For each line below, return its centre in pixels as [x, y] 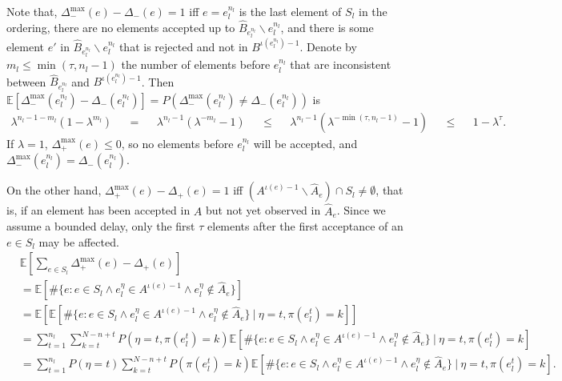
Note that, [32, 11]
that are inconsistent [341, 64]
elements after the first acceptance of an [305, 226]
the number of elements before [196, 64]
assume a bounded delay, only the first [101, 226]
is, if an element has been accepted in [98, 210]
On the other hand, [54, 190]
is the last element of [290, 11]
